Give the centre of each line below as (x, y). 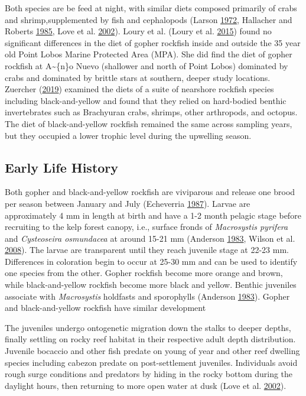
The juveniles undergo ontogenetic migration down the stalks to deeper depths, (148, 327)
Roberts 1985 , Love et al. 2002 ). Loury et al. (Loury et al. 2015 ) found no (138, 31)
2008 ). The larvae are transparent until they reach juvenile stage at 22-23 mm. (147, 250)
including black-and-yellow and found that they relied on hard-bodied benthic (146, 100)
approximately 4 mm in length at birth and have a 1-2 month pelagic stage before (153, 215)
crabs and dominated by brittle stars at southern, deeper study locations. (138, 77)
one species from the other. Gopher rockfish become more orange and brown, (144, 273)
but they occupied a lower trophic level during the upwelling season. (128, 135)
